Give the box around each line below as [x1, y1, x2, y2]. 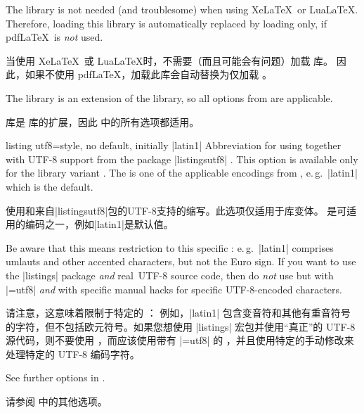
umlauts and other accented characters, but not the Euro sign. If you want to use [6, 254, 356, 269]
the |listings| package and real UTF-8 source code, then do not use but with [6, 267, 334, 282]
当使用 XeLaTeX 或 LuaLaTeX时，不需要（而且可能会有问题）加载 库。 [6, 53, 334, 68]
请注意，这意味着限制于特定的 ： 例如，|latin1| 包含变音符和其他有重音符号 [6, 305, 351, 320]
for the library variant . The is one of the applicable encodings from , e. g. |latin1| [6, 165, 358, 180]
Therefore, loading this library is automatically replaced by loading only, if [6, 15, 327, 30]
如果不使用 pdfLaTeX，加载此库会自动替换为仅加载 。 [25, 67, 272, 82]
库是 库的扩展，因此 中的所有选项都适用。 [6, 114, 200, 129]
